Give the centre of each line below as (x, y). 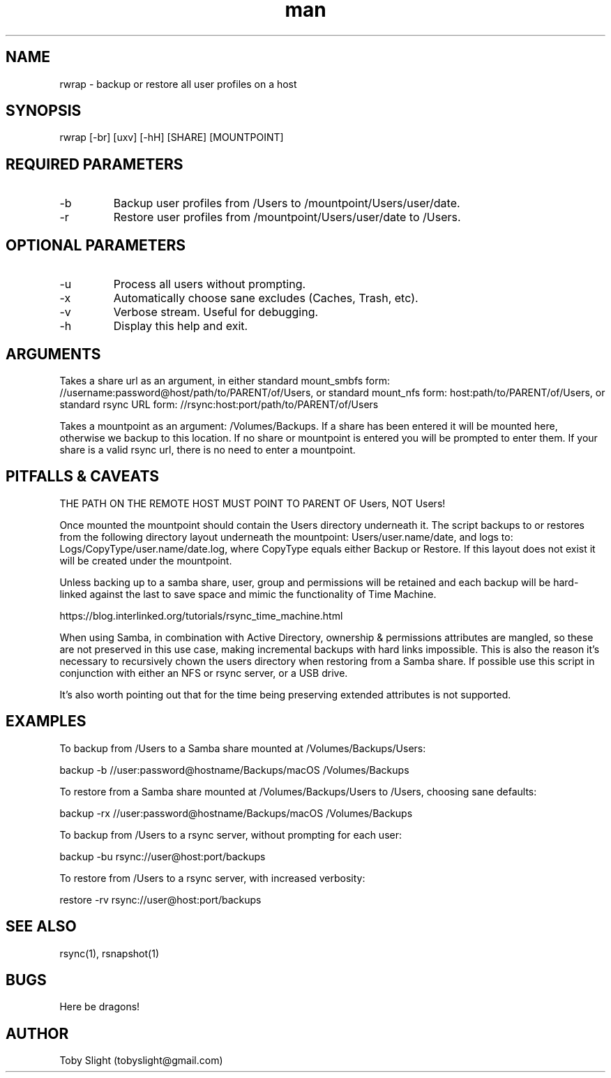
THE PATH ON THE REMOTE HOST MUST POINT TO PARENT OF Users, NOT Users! (252, 503)
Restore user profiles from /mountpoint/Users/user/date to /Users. (287, 217)
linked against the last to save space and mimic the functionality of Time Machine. (248, 594)
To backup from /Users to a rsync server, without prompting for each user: (231, 834)
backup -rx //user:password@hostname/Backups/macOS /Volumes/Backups (236, 813)
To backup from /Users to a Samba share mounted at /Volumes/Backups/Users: (243, 748)
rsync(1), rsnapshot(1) (109, 953)
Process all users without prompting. (210, 284)
